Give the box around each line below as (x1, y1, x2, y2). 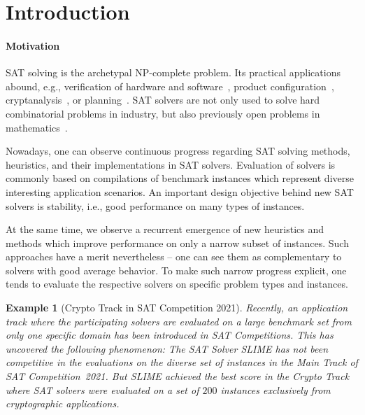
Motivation (6, 38, 60, 52)
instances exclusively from (220, 382, 331, 397)
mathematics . (6, 120, 68, 134)
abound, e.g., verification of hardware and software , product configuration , (6, 78, 334, 93)
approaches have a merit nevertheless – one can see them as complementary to (6, 249, 342, 264)
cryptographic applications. (6, 396, 120, 411)
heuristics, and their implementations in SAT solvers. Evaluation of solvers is (6, 157, 336, 171)
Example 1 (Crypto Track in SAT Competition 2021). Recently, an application (6, 300, 348, 315)
